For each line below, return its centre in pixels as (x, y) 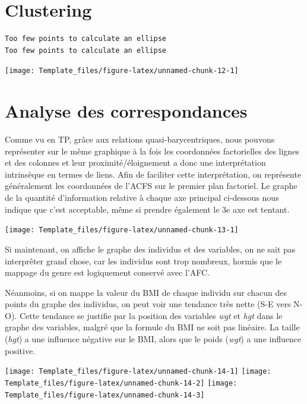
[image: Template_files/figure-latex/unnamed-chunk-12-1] (122, 71)
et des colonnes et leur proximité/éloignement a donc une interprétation (135, 162)
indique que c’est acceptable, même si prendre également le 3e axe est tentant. (147, 209)
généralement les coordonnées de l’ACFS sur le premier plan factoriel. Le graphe (151, 186)
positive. (20, 350)
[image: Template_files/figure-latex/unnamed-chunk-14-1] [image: (138, 372)
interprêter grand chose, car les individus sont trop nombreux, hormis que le (143, 261)
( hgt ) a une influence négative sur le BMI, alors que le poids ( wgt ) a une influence (153, 339)
